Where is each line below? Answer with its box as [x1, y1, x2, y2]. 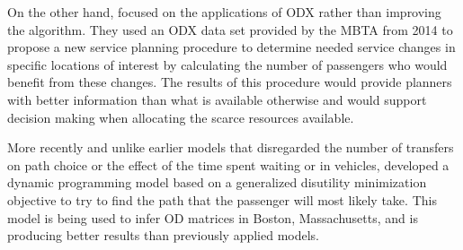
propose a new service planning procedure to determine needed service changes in [7, 38, 456, 56]
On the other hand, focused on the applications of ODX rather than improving [7, 3, 441, 21]
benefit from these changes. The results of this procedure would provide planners [7, 73, 452, 91]
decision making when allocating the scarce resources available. [7, 108, 354, 126]
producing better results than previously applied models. [7, 226, 320, 245]
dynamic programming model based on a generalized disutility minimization [7, 173, 427, 192]
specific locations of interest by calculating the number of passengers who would [7, 55, 448, 73]
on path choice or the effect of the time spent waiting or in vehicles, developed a [7, 155, 450, 174]
